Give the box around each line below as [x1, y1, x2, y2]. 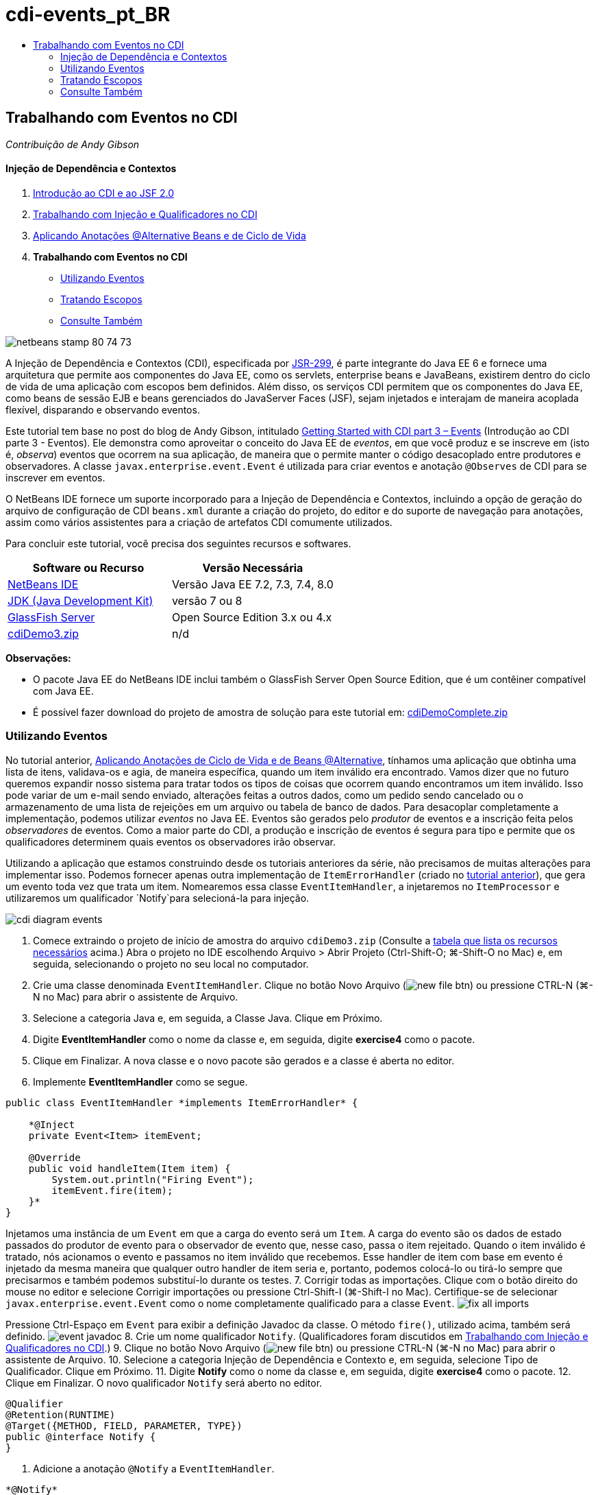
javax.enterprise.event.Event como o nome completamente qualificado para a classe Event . [5, 1297, 455, 1309]
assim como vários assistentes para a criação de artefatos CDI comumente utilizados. [5, 516, 393, 528]
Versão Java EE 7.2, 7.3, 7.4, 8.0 [171, 577, 334, 591]
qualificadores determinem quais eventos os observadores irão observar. [5, 835, 336, 848]
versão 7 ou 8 [171, 593, 242, 608]
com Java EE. [33, 684, 94, 697]
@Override [28, 1151, 81, 1163]
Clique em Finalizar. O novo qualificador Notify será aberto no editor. [5, 1376, 323, 1389]
